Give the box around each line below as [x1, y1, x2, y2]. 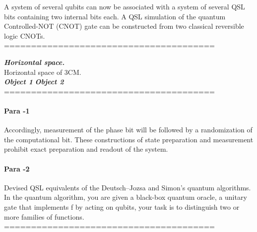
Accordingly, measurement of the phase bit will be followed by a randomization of [4, 124, 253, 135]
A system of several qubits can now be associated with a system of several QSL [4, 1, 245, 11]
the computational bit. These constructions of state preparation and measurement [4, 134, 254, 144]
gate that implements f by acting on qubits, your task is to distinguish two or [4, 201, 240, 212]
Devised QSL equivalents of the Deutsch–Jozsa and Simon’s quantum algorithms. [4, 182, 251, 192]
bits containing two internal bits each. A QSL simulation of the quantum [4, 11, 226, 21]
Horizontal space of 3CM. [4, 66, 81, 77]
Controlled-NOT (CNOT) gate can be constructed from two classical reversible [4, 21, 244, 31]
